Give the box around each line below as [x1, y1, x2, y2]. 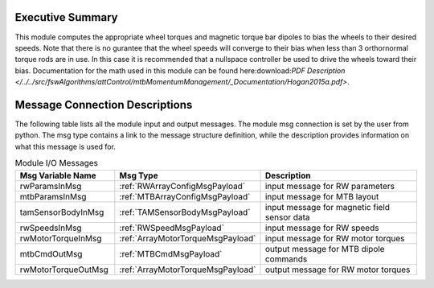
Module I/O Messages [14, 158, 99, 169]
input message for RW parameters [264, 180, 395, 191]
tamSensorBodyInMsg [19, 206, 104, 217]
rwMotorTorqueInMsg [19, 232, 102, 244]
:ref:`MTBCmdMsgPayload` [119, 248, 223, 259]
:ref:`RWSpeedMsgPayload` [119, 222, 225, 233]
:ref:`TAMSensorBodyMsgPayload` [119, 206, 251, 217]
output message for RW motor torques [264, 264, 411, 275]
